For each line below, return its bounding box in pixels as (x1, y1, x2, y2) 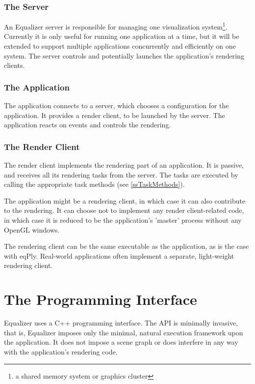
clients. (4, 60, 25, 70)
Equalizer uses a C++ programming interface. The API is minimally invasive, (4, 318, 238, 328)
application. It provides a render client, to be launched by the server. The (4, 110, 225, 120)
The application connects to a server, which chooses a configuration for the (4, 100, 229, 111)
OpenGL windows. (4, 224, 60, 235)
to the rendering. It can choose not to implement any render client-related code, (4, 205, 244, 215)
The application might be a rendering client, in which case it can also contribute (4, 195, 246, 206)
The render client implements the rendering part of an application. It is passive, (4, 160, 244, 170)
